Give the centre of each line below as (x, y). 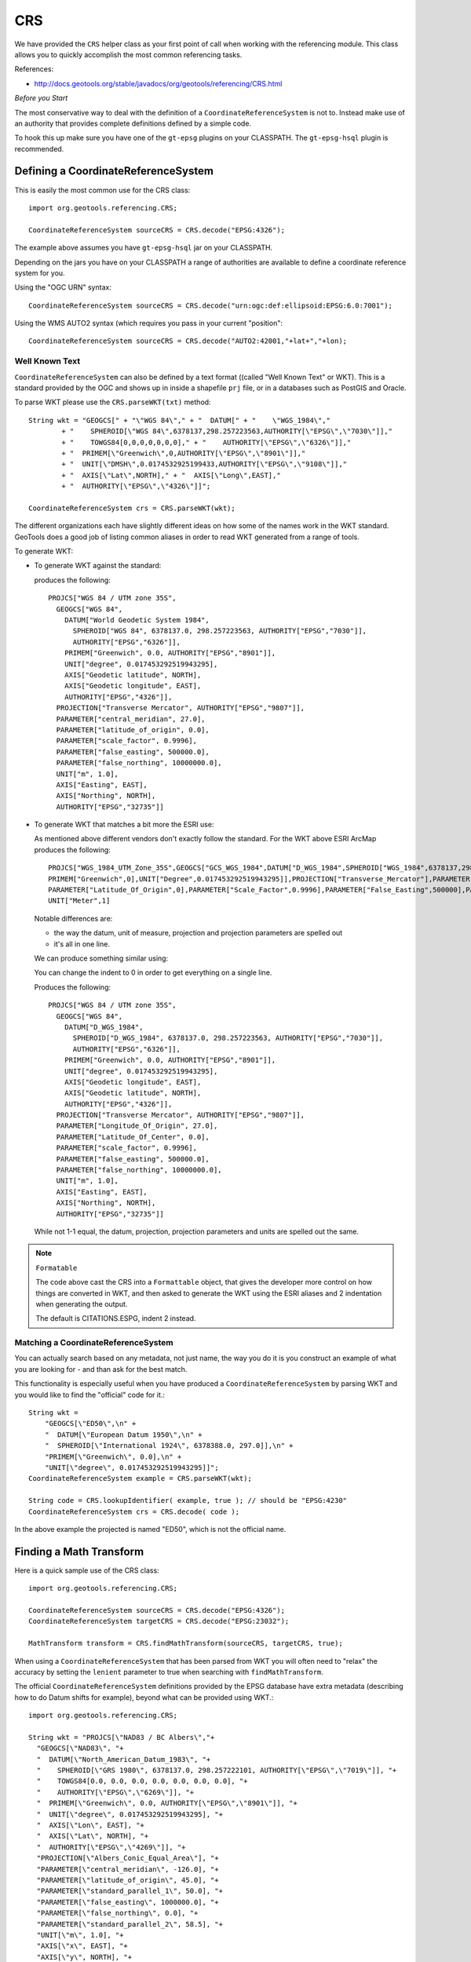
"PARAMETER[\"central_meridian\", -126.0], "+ (128, 1869)
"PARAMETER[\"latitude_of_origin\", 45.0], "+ (128, 1880)
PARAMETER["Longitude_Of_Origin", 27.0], (137, 1126)
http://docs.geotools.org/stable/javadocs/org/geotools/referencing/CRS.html (158, 83)
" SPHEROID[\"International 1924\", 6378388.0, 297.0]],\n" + (169, 1446)
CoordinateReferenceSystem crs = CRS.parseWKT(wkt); (132, 508)
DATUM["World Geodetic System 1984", (137, 620)
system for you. (40, 273)
